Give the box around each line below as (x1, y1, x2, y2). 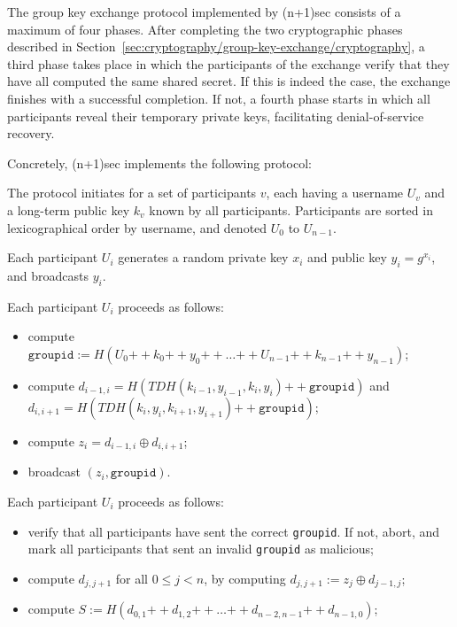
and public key (307, 248, 387, 267)
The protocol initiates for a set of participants (7, 183, 257, 202)
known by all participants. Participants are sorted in (149, 200, 433, 219)
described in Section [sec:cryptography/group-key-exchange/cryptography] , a (7, 37, 425, 56)
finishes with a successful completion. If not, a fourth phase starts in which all (7, 89, 430, 107)
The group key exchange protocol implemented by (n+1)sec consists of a (7, 3, 401, 20)
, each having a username (266, 183, 404, 202)
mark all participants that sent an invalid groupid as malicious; (27, 539, 374, 558)
